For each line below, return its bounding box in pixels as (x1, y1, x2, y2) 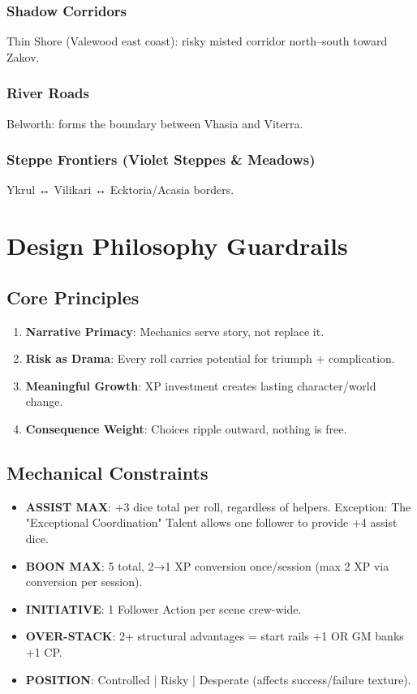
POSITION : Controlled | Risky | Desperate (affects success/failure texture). (25, 670, 411, 688)
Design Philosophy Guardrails (6, 229, 348, 262)
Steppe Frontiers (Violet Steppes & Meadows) (6, 149, 316, 170)
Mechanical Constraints (6, 459, 208, 485)
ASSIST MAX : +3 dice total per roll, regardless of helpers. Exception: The (25, 498, 411, 515)
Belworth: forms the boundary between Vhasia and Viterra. (6, 114, 303, 131)
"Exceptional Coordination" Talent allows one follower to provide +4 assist (25, 514, 398, 531)
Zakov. (6, 48, 40, 65)
